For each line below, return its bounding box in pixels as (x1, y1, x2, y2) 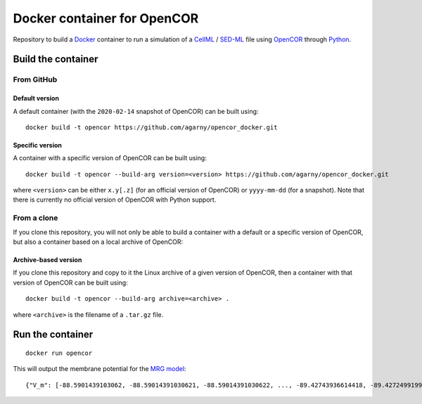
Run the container (13, 329, 94, 341)
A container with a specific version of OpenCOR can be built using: (13, 154, 207, 162)
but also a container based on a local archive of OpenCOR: (13, 237, 183, 246)
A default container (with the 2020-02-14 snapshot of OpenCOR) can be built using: (13, 107, 259, 115)
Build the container (13, 53, 98, 65)
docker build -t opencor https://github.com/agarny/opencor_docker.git (25, 123, 278, 131)
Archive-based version (13, 256, 82, 263)
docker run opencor (25, 348, 93, 357)
